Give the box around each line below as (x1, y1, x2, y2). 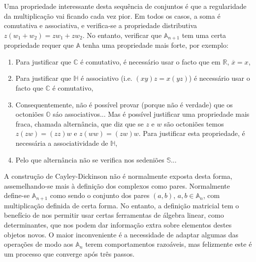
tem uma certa (182, 30, 226, 40)
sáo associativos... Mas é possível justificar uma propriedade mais (53, 109, 250, 119)
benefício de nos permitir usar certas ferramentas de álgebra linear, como (4, 210, 224, 220)
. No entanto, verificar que (82, 30, 162, 40)
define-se (4, 190, 30, 200)
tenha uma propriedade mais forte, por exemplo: (82, 40, 228, 50)
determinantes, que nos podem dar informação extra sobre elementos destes (4, 220, 232, 229)
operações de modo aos (4, 239, 73, 249)
